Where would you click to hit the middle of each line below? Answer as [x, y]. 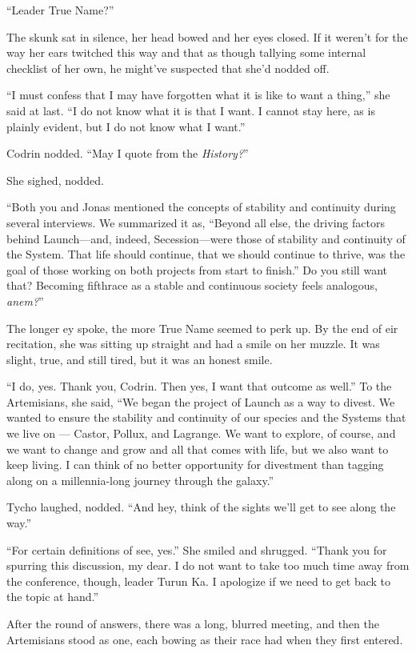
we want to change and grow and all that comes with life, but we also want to [198, 449]
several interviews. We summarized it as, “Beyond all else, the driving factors [196, 222]
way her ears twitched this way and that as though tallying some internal [186, 52]
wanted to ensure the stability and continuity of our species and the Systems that [206, 417]
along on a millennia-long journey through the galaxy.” [140, 480]
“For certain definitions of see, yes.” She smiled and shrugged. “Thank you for [197, 549]
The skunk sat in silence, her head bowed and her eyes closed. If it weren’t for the [207, 36]
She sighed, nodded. [55, 180]
